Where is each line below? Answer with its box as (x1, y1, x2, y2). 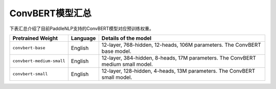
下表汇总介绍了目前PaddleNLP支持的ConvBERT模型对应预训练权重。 (9, 25, 154, 32)
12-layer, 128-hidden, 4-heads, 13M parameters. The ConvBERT (101, 67, 256, 74)
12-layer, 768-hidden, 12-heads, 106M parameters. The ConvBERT (101, 41, 262, 48)
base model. (101, 47, 131, 54)
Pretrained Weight (12, 35, 58, 42)
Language (71, 35, 96, 42)
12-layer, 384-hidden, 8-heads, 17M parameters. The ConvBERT (101, 54, 257, 61)
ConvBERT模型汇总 (9, 8, 92, 19)
